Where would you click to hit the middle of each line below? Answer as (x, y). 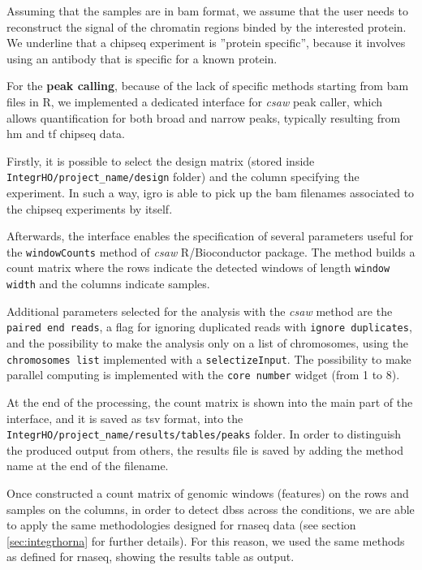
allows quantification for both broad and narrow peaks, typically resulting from (204, 117)
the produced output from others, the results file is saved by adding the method (205, 449)
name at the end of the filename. (88, 466)
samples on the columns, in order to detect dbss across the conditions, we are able (211, 509)
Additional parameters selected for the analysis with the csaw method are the (200, 311)
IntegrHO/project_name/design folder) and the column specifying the (183, 177)
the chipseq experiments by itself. (90, 208)
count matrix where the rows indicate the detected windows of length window (198, 268)
